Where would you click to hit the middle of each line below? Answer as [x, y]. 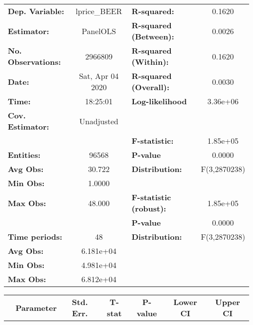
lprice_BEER [99, 11]
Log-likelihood [159, 101]
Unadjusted [99, 121]
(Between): [153, 36]
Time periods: [35, 237]
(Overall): [151, 87]
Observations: [35, 62]
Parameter [36, 307]
